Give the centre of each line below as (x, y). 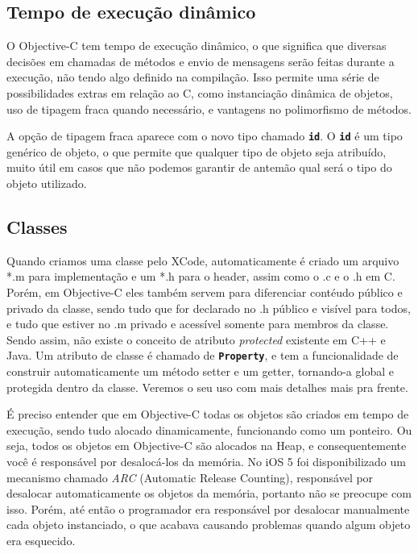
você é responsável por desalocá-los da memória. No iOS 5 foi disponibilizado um (206, 461)
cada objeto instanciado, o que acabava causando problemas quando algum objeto (209, 525)
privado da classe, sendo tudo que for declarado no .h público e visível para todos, (209, 308)
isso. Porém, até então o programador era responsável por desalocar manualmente (208, 508)
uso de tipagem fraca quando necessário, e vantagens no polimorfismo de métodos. (209, 108)
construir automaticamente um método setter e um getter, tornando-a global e (200, 371)
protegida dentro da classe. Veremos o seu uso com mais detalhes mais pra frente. (207, 387)
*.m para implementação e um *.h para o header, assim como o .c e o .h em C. (201, 276)
